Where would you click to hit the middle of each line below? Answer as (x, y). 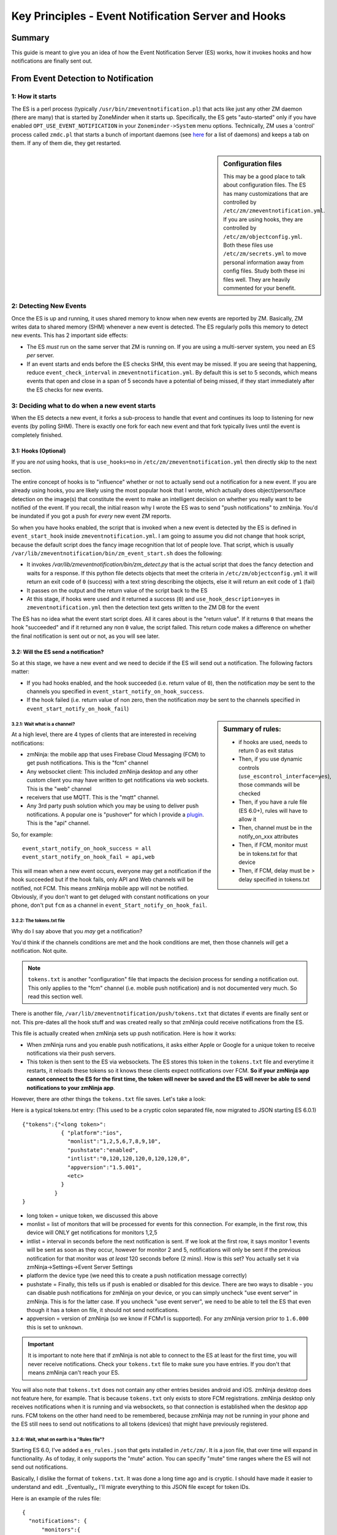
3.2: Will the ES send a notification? (58, 651)
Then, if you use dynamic (271, 759)
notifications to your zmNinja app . (71, 1087)
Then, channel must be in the (275, 828)
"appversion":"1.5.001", (105, 1167)
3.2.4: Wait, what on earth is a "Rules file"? (58, 1439)
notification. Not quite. (40, 951)
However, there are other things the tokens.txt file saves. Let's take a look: (109, 1098)
